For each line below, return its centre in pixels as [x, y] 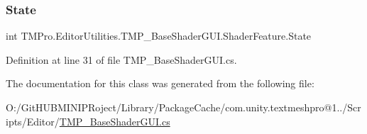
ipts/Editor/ [33, 121]
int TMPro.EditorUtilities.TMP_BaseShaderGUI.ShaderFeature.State [159, 36]
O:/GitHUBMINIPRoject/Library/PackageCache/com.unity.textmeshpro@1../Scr [183, 107]
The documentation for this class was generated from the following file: [160, 83]
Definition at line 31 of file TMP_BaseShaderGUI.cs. [121, 59]
